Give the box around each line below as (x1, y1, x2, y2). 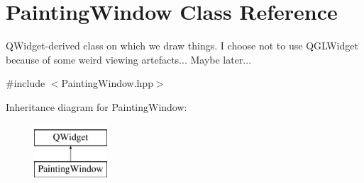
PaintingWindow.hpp (61, 76, 153, 90)
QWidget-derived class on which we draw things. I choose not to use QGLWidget (6, 38, 358, 53)
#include (6, 76, 45, 90)
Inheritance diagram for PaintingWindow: (6, 99, 187, 114)
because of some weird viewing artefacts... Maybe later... (6, 52, 252, 66)
